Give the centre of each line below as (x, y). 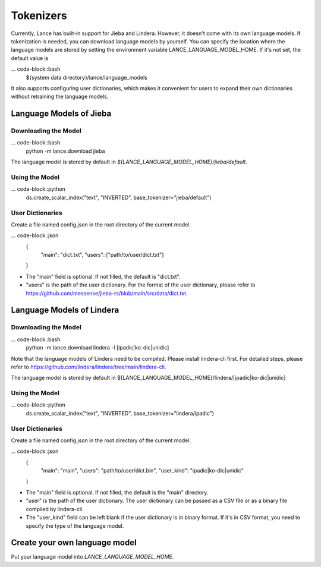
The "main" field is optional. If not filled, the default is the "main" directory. (117, 492)
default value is (30, 58)
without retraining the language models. (60, 97)
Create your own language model (74, 543)
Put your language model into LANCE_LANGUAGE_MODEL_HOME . (92, 557)
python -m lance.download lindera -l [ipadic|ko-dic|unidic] (97, 348)
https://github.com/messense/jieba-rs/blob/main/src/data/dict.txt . (107, 293)
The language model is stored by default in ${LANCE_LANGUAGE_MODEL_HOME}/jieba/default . (129, 162)
